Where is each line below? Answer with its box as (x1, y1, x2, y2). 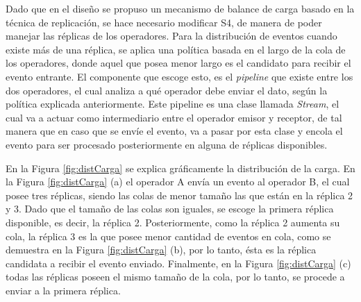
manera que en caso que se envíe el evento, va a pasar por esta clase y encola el (6, 124, 343, 138)
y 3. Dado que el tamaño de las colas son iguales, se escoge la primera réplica (6, 201, 334, 216)
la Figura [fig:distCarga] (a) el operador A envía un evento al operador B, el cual (6, 174, 350, 189)
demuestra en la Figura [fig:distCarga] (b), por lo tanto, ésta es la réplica (6, 242, 317, 257)
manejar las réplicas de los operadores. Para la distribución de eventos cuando (6, 28, 337, 43)
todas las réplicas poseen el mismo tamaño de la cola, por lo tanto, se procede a (6, 269, 345, 284)
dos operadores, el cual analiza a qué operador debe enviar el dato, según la (6, 83, 328, 97)
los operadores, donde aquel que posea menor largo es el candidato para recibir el (6, 56, 351, 70)
